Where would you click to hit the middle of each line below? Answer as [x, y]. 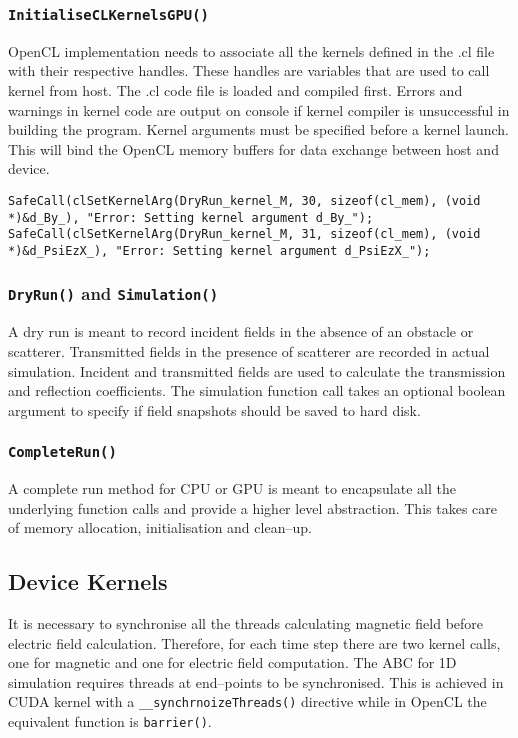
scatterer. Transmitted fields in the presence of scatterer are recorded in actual [249, 350]
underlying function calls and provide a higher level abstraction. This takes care [252, 507]
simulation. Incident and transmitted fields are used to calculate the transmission [257, 370]
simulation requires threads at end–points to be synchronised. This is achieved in [256, 681]
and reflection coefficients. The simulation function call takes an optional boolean [257, 390]
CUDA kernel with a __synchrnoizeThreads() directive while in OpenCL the [247, 701]
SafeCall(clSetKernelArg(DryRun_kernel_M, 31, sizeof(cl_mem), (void [244, 234]
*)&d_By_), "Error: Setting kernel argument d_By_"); [191, 217]
